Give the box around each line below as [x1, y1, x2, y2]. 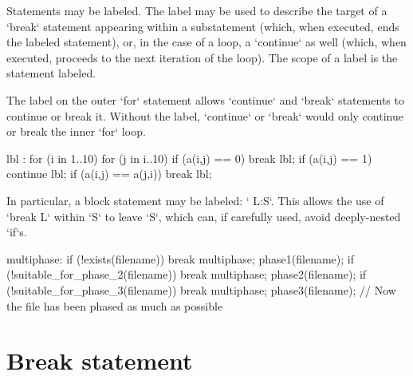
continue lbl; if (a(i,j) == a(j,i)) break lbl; [6, 165, 212, 182]
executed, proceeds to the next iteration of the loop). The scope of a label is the [6, 49, 398, 65]
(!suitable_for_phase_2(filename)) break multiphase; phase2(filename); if [6, 266, 367, 283]
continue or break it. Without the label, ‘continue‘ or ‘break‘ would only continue [6, 107, 403, 124]
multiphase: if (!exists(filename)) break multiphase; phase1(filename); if [6, 250, 355, 267]
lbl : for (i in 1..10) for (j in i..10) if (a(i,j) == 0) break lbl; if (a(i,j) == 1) [6, 149, 372, 166]
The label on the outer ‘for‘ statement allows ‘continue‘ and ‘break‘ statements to [6, 91, 404, 108]
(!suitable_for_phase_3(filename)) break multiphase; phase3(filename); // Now [6, 281, 396, 298]
